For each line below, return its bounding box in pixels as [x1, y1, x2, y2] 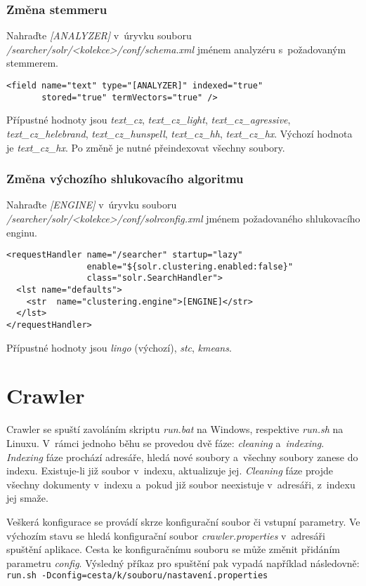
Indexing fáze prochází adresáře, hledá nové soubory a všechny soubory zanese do [6, 449, 358, 464]
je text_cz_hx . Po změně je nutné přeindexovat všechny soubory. [6, 140, 285, 154]
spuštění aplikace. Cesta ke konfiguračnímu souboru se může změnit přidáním [6, 542, 340, 557]
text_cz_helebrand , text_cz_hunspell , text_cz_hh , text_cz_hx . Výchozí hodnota [6, 126, 353, 140]
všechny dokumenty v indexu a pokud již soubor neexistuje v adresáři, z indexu [6, 477, 355, 491]
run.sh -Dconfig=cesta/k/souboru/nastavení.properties [6, 571, 268, 581]
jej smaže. [6, 491, 48, 505]
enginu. [6, 225, 37, 239]
